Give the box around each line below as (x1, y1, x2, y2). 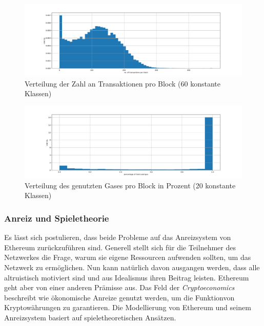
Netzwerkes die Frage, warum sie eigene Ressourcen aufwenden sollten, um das (4, 252, 251, 263)
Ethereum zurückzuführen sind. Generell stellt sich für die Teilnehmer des (4, 242, 236, 252)
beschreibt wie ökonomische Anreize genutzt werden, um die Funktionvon (4, 292, 235, 302)
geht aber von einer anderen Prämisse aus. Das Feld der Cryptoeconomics (4, 282, 235, 293)
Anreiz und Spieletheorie (4, 211, 109, 224)
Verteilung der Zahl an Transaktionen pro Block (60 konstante (25, 78, 221, 89)
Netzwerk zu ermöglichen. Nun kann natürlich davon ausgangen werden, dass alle (4, 262, 260, 272)
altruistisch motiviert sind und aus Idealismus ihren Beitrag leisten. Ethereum (4, 272, 249, 282)
